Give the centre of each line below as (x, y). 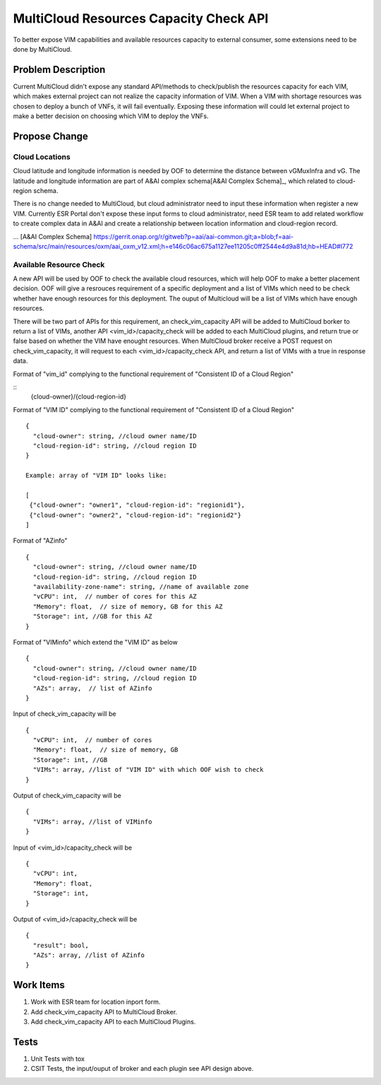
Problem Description (59, 70)
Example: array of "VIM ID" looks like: (96, 476)
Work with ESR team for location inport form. (96, 1002)
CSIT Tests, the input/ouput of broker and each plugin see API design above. (142, 1069)
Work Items (39, 985)
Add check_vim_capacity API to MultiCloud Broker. (104, 1011)
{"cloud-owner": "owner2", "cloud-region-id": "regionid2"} (135, 515)
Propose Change (50, 136)
